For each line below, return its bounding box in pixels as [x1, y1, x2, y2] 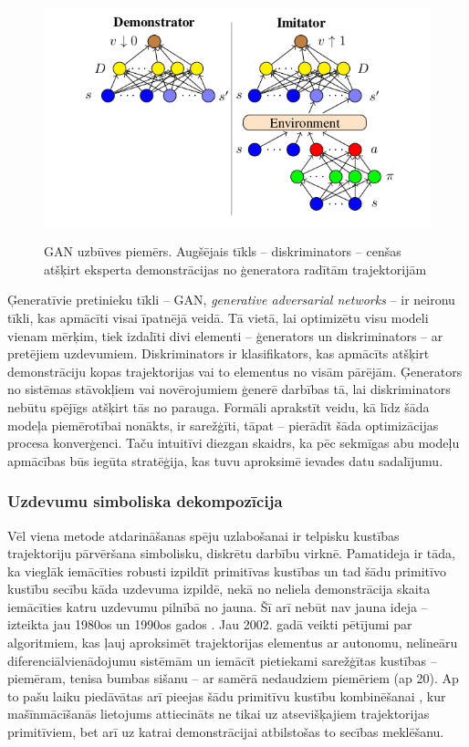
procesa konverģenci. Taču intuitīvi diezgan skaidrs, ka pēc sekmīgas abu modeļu [7, 433, 460, 452]
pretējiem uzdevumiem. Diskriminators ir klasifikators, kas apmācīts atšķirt [7, 344, 430, 363]
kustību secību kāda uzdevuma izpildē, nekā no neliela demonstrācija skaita [7, 579, 431, 598]
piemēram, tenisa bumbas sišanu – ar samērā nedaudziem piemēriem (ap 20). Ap [7, 669, 459, 688]
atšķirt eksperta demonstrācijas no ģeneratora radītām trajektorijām [44, 259, 427, 278]
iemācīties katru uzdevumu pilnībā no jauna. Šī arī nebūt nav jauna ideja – [7, 597, 428, 616]
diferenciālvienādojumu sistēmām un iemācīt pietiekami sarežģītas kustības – [7, 650, 437, 669]
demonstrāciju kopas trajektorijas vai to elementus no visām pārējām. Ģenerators [7, 361, 463, 380]
